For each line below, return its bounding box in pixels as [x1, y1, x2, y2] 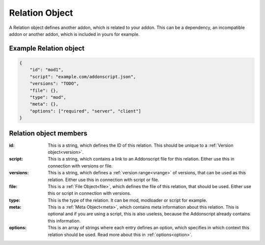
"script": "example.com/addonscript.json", [29, 74, 136, 80]
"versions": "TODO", [29, 81, 79, 86]
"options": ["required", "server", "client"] [29, 108, 141, 114]
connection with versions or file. [48, 163, 113, 169]
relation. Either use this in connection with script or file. [48, 177, 159, 183]
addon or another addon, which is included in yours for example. [9, 31, 140, 37]
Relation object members [9, 129, 88, 137]
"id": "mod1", [29, 67, 64, 73]
